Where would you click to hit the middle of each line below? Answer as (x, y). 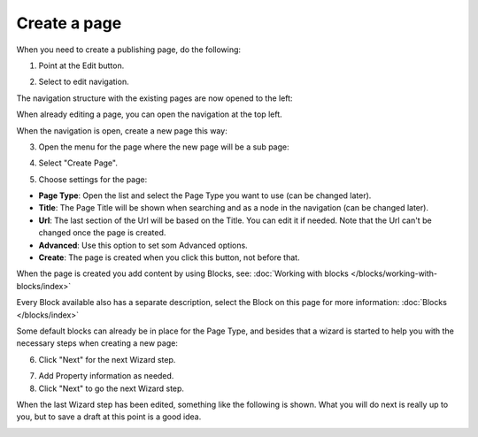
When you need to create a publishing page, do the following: (129, 50)
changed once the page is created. (102, 233)
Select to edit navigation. (84, 82)
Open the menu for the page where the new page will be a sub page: (164, 147)
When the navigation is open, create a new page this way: (122, 130)
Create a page (69, 23)
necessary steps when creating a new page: (97, 343)
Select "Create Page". (78, 163)
